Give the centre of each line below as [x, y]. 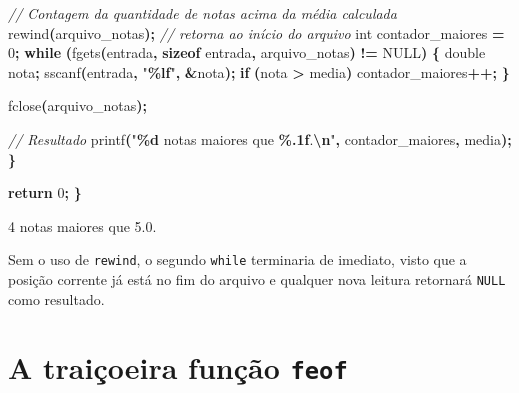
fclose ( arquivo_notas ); [77, 105]
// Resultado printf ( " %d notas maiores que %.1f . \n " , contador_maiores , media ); [260, 138]
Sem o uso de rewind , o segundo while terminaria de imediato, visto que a [237, 259]
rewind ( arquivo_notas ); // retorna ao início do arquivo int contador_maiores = [256, 32]
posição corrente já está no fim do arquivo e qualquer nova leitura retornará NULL [257, 279]
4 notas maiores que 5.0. [82, 225]
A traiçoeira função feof [178, 367]
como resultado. [56, 298]
